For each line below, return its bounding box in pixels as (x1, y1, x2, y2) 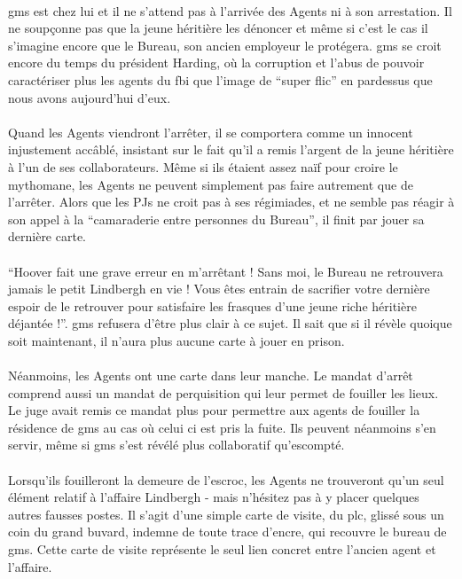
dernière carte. (8, 227, 87, 246)
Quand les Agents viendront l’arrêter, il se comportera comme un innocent (8, 122, 413, 141)
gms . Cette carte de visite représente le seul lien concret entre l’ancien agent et (8, 540, 436, 558)
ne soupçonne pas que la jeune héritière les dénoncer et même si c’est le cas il (8, 19, 428, 37)
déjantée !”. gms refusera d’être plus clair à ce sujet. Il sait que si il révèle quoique (8, 314, 452, 333)
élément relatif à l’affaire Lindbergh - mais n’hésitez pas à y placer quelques (8, 488, 419, 506)
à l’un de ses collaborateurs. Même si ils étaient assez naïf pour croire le (8, 157, 398, 176)
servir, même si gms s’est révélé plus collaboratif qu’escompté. (8, 435, 345, 454)
